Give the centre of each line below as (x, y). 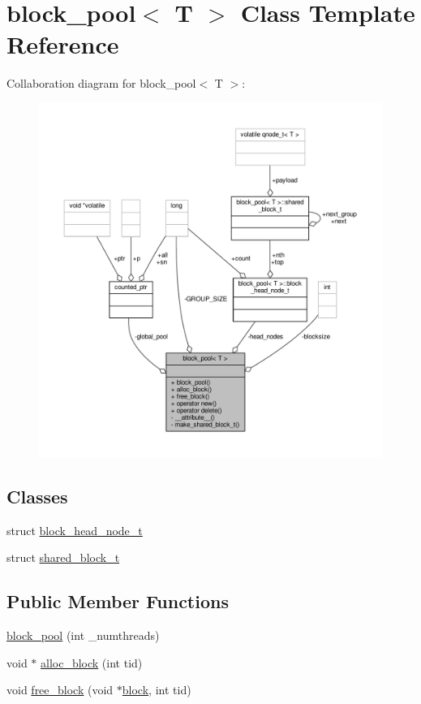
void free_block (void (60, 690)
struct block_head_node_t (75, 530)
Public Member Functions (118, 601)
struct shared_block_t (63, 557)
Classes (37, 496)
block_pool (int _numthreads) (83, 635)
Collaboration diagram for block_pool (101, 83)
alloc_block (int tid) (92, 662)
